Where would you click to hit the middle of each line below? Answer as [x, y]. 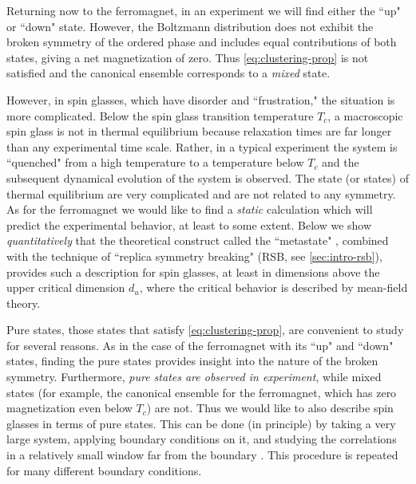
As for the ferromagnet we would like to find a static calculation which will [190, 209]
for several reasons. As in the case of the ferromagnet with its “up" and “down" [200, 345]
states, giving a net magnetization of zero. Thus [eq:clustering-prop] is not [188, 57]
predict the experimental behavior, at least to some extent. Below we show [189, 224]
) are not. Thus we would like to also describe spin [270, 408]
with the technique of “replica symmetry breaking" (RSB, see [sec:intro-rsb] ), [194, 256]
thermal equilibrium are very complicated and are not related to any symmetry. [201, 193]
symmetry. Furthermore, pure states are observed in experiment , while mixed [194, 377]
